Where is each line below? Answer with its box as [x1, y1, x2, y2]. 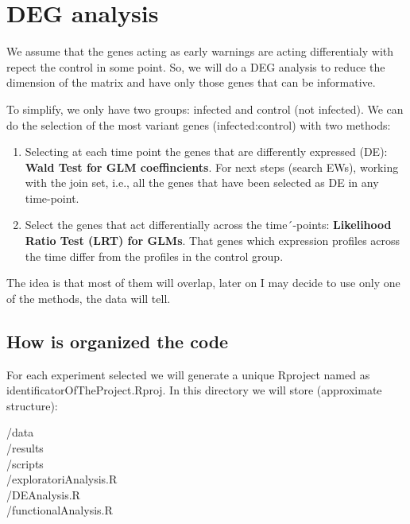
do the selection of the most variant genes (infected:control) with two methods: [6, 116, 391, 133]
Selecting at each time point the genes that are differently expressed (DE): [25, 143, 388, 160]
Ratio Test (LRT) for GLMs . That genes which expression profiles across [25, 232, 400, 249]
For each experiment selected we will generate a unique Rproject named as [6, 366, 370, 382]
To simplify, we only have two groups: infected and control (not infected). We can [6, 100, 404, 117]
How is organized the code [6, 328, 229, 353]
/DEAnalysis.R [6, 486, 80, 503]
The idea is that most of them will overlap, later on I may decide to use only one [6, 274, 400, 291]
